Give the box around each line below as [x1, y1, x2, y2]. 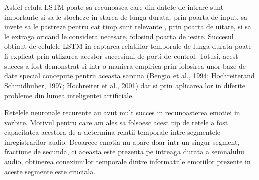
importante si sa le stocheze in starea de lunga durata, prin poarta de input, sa [4, 11, 247, 22]
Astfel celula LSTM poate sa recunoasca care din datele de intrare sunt [4, 2, 224, 12]
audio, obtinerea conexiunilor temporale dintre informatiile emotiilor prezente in [4, 156, 251, 166]
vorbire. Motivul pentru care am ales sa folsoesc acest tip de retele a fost [4, 117, 228, 127]
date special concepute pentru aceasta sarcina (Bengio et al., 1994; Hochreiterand [4, 70, 255, 81]
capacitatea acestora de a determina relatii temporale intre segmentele [4, 127, 221, 137]
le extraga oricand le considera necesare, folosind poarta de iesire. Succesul [4, 31, 234, 41]
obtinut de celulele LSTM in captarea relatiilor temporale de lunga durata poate [4, 41, 252, 51]
